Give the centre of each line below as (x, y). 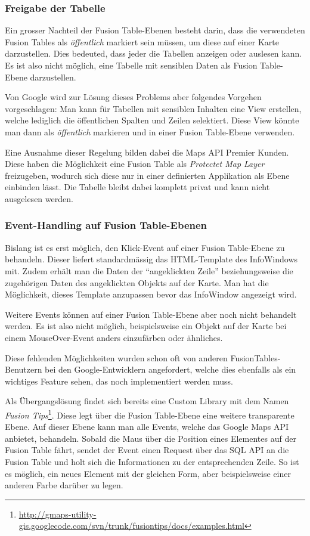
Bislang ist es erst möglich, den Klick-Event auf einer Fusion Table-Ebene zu (145, 247)
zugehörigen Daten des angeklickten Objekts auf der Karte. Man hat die (137, 282)
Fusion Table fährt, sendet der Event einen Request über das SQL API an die (147, 450)
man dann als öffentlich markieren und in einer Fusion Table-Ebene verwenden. (150, 131)
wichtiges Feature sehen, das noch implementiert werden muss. (119, 381)
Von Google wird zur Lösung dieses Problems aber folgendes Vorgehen (133, 97)
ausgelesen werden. (39, 198)
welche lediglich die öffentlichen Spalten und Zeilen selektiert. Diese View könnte (152, 120)
